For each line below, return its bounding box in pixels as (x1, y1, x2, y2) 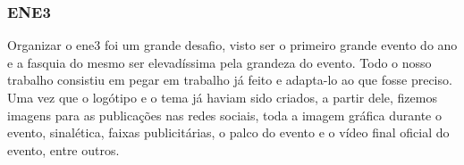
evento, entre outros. (7, 140, 120, 159)
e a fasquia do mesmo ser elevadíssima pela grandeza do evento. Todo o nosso (7, 53, 432, 71)
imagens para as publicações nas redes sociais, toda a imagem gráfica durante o (7, 105, 442, 124)
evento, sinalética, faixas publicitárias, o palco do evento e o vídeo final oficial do (7, 123, 450, 142)
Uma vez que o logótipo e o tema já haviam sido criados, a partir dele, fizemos (7, 88, 437, 106)
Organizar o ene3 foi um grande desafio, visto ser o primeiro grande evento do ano (7, 36, 458, 54)
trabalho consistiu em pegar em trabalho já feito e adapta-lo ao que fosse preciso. (7, 70, 452, 89)
